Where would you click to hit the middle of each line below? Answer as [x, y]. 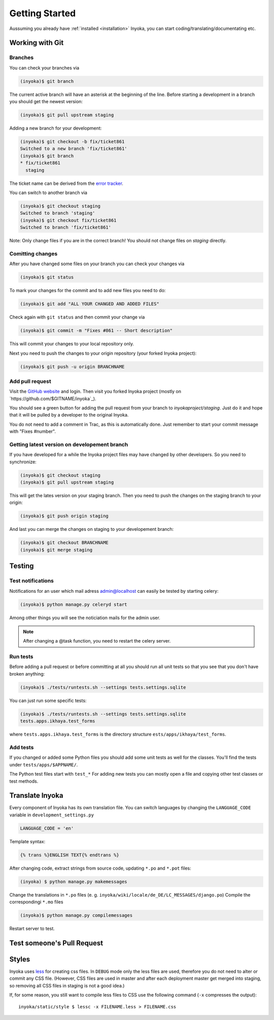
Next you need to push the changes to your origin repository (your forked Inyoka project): [103, 353]
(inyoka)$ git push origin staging [64, 516]
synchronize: [23, 462]
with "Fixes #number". [32, 431]
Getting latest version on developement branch [69, 444]
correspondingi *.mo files [36, 902]
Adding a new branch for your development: [56, 128]
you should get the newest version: [46, 102]
